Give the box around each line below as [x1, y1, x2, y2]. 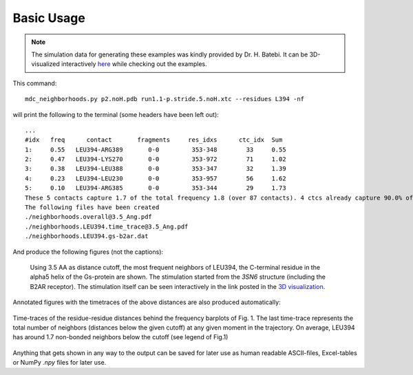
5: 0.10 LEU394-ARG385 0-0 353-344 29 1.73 [25, 184, 286, 192]
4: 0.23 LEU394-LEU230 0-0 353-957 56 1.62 [25, 174, 286, 182]
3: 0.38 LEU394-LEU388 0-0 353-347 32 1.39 [25, 165, 286, 173]
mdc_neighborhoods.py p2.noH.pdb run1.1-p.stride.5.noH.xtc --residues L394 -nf [25, 95, 305, 103]
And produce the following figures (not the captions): [12, 248, 164, 256]
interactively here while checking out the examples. [61, 60, 207, 68]
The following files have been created [25, 204, 160, 211]
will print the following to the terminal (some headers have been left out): [12, 110, 220, 118]
